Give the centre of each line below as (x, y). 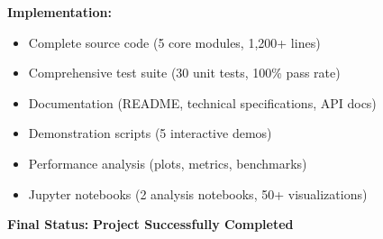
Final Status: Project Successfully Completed (150, 224)
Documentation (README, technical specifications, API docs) (202, 102)
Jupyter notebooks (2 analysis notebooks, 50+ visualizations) (198, 193)
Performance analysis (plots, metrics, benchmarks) (168, 163)
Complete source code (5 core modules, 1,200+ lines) (174, 42)
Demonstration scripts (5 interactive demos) (150, 133)
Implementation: (59, 12)
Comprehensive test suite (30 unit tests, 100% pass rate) (184, 73)
